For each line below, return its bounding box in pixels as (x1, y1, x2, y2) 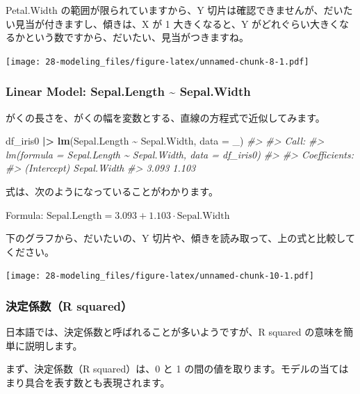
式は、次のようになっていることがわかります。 (6, 184, 218, 199)
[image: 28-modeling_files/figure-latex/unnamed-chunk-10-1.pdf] (6, 271, 314, 281)
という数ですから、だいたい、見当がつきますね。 (24, 30, 249, 44)
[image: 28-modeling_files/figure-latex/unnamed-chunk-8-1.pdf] (6, 56, 309, 67)
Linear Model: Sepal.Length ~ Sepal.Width (6, 83, 251, 100)
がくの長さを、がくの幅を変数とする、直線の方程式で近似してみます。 (6, 110, 325, 124)
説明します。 (24, 338, 83, 352)
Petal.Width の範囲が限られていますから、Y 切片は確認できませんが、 (6, 3, 324, 17)
